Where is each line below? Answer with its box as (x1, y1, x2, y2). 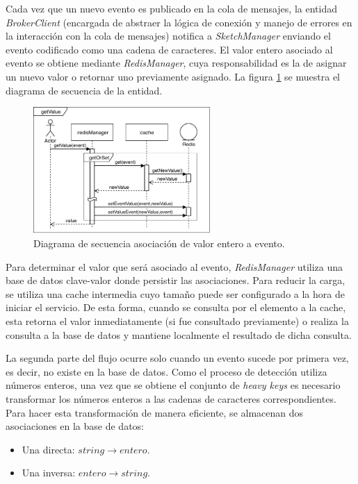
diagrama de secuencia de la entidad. (6, 83, 163, 97)
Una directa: (22, 442, 75, 456)
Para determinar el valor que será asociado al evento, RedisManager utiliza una (6, 259, 343, 274)
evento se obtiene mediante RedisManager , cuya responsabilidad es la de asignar (6, 56, 347, 70)
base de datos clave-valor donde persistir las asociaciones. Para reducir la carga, (6, 273, 345, 287)
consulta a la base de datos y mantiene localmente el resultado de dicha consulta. (6, 327, 352, 342)
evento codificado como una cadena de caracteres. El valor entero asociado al (6, 42, 333, 56)
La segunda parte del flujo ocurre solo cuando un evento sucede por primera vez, (6, 351, 349, 365)
